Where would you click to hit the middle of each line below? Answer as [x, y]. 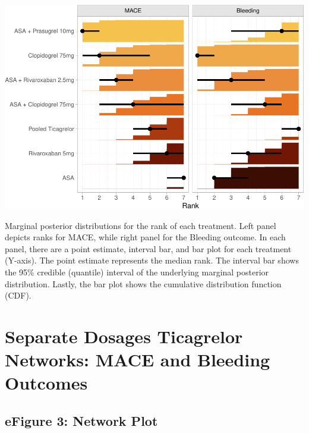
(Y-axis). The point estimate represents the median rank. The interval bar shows [152, 260]
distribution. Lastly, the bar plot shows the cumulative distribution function [143, 283]
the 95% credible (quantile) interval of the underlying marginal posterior [137, 272]
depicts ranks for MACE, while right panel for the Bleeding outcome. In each [145, 237]
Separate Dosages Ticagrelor [124, 336]
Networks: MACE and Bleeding [138, 360]
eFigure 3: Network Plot [81, 420]
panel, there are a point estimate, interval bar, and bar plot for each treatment [148, 248]
